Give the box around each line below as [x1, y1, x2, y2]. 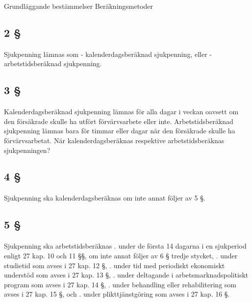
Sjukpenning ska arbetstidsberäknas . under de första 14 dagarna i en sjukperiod [4, 241, 247, 251]
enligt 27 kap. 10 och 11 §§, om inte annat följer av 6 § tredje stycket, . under [4, 251, 238, 261]
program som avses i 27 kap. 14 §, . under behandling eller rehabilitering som [4, 279, 236, 289]
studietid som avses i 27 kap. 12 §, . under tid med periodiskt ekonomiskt [4, 260, 225, 270]
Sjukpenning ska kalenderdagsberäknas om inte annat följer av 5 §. [4, 193, 205, 203]
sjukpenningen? [4, 145, 50, 155]
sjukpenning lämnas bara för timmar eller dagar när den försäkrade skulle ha [4, 126, 235, 136]
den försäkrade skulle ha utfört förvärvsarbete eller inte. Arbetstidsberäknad [4, 116, 233, 126]
